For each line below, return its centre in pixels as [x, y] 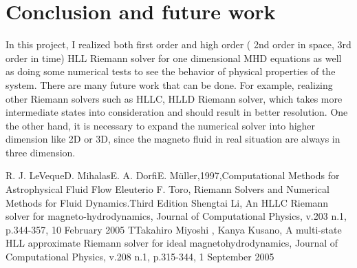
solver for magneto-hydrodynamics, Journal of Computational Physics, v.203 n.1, [176, 216]
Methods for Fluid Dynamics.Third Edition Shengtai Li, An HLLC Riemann [167, 202]
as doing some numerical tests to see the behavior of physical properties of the [171, 71]
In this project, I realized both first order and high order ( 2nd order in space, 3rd [178, 44]
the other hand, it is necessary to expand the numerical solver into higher [161, 125]
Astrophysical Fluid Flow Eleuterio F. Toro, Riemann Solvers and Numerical [167, 189]
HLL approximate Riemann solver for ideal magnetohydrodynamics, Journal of [172, 243]
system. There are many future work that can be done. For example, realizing [169, 84]
